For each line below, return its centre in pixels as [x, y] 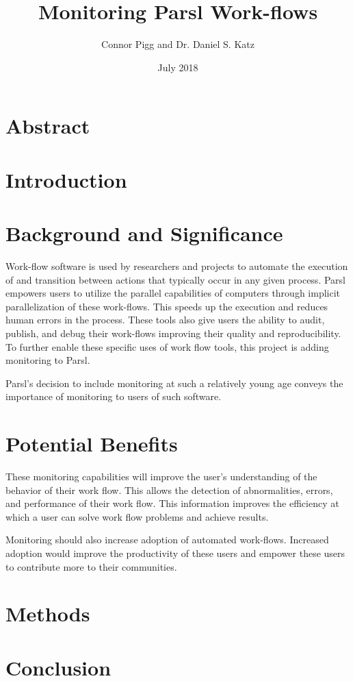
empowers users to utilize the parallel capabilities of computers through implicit [173, 293]
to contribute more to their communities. [91, 566]
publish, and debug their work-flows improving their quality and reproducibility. [173, 333]
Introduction [66, 179]
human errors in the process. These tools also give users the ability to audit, [165, 320]
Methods [48, 614]
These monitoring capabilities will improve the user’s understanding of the [161, 476]
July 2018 [178, 67]
